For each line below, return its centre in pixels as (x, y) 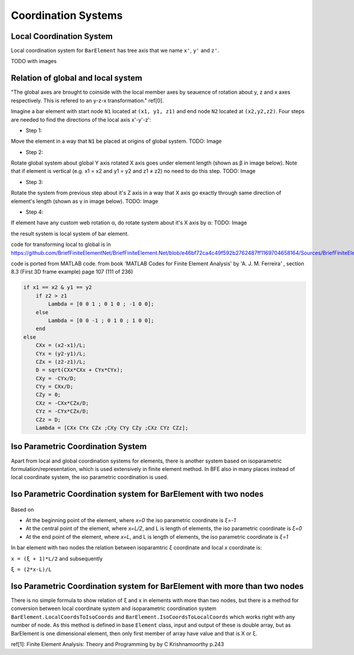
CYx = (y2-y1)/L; (61, 353)
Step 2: (35, 152)
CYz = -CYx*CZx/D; (62, 411)
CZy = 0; (48, 395)
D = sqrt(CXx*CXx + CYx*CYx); (79, 370)
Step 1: (34, 130)
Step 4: (35, 212)
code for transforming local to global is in (61, 244)
